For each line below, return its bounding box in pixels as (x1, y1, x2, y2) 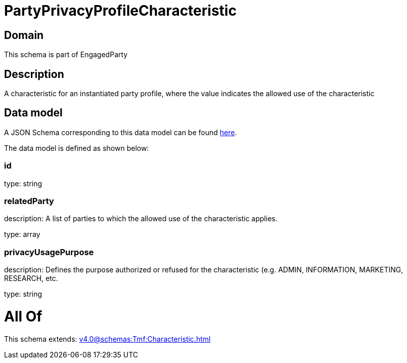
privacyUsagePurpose (4, 247, 94, 257)
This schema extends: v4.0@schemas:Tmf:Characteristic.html (4, 334, 211, 343)
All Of (4, 307, 42, 325)
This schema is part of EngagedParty (4, 50, 128, 59)
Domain (4, 28, 44, 42)
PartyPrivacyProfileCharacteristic (4, 2, 237, 19)
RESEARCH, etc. (4, 274, 58, 283)
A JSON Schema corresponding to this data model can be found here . (4, 128, 237, 137)
